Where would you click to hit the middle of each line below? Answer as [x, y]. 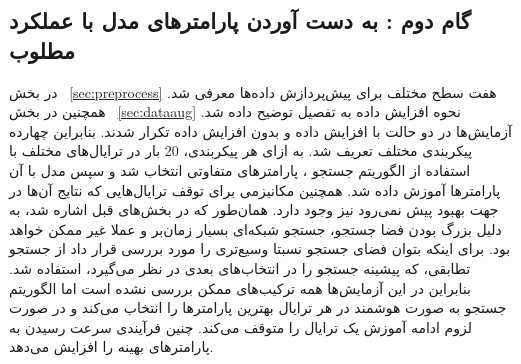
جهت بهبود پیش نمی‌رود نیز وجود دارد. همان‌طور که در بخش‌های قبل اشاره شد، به [254, 209]
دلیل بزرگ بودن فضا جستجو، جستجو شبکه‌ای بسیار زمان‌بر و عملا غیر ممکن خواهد [255, 228]
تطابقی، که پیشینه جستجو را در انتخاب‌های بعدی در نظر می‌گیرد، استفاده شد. [240, 267]
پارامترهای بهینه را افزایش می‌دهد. [111, 346]
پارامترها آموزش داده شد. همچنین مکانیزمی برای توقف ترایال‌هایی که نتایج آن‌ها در [255, 189]
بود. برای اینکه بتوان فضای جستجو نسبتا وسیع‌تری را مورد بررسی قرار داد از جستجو [260, 248]
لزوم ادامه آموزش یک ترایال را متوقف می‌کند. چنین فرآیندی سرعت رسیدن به [241, 326]
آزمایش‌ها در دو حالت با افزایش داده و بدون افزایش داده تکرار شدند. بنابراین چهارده [260, 130]
